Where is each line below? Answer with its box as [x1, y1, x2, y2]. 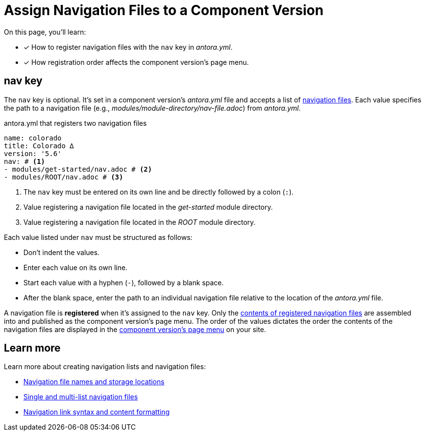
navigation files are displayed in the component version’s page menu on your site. [4, 325, 266, 334]
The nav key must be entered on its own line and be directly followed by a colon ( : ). [23, 187, 294, 196]
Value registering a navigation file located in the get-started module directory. [23, 202, 273, 211]
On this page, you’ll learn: [4, 27, 86, 36]
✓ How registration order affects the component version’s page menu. [23, 58, 249, 66]
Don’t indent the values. [23, 248, 100, 257]
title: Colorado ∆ [4, 141, 74, 150]
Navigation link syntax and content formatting [23, 408, 170, 416]
